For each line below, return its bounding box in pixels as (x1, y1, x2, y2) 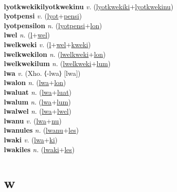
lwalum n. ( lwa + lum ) (4, 96, 71, 106)
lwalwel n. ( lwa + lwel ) (4, 106, 71, 116)
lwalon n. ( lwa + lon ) (4, 77, 66, 87)
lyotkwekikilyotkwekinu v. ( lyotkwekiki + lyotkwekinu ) (4, 1, 174, 11)
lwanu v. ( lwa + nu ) (4, 115, 62, 125)
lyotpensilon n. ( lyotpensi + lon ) (4, 20, 102, 30)
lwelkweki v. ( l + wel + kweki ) (4, 39, 91, 49)
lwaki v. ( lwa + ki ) (4, 134, 58, 144)
